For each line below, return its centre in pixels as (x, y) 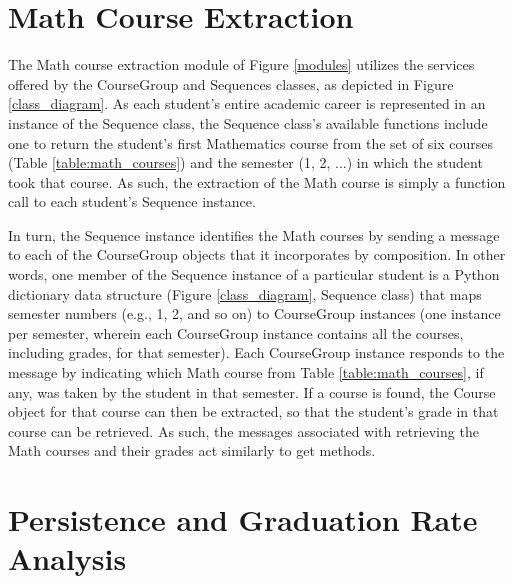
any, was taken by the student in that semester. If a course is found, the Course (252, 391)
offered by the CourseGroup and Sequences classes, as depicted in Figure (231, 83)
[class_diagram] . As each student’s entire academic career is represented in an (247, 103)
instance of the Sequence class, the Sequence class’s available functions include (248, 122)
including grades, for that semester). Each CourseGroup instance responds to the (256, 352)
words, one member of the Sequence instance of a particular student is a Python (254, 274)
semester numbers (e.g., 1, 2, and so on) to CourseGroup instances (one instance (254, 313)
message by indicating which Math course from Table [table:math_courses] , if (246, 372)
